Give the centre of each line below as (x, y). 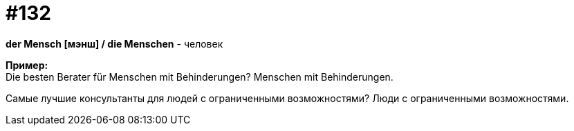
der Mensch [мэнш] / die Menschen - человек (114, 43)
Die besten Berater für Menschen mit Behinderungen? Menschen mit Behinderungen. (200, 77)
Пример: (27, 65)
